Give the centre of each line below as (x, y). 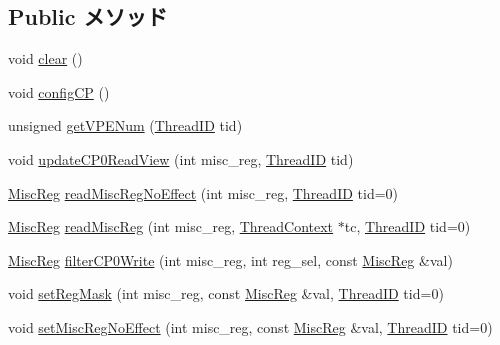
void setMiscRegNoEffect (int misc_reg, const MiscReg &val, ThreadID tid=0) (250, 326)
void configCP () (59, 91)
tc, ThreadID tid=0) (407, 226)
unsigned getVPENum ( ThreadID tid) (125, 125)
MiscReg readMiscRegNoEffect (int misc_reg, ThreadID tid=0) (203, 192)
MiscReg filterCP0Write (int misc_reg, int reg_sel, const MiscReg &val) (230, 259)
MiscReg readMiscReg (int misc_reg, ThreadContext (171, 226)
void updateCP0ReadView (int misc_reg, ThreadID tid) (181, 158)
